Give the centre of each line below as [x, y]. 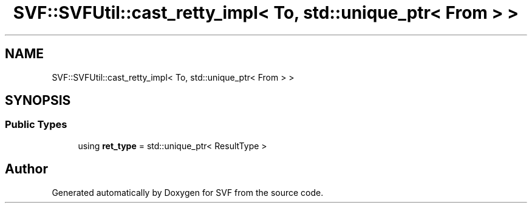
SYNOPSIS [38, 101]
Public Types [36, 125]
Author [26, 169]
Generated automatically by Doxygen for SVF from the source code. [188, 192]
